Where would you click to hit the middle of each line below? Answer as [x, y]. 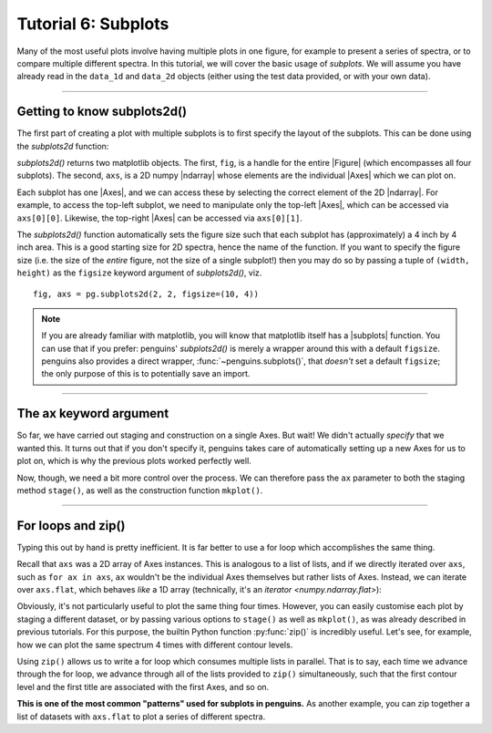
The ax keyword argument [93, 413]
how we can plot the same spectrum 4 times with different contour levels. [155, 645]
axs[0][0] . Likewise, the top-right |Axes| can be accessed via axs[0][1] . [159, 218]
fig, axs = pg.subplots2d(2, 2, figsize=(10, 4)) [146, 294]
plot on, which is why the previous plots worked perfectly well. [134, 461]
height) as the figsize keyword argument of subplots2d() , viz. [139, 273]
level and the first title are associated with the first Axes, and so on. [143, 687]
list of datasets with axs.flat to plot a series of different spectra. [141, 717]
